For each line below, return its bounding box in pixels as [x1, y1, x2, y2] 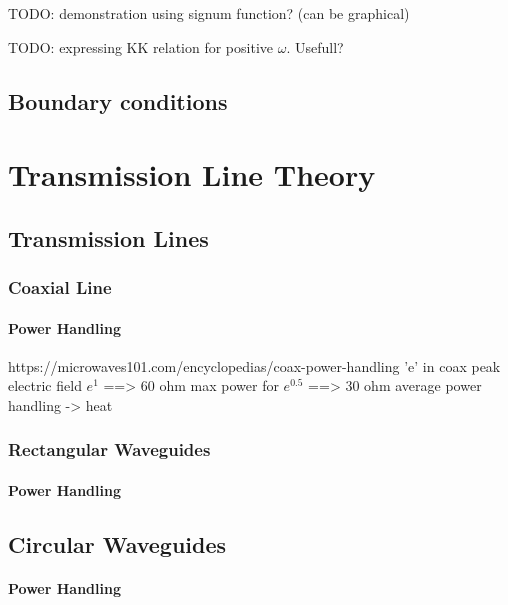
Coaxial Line [8, 275, 112, 300]
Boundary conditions [8, 85, 228, 116]
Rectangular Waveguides [8, 437, 211, 462]
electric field [8, 375, 82, 396]
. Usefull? [286, 36, 344, 57]
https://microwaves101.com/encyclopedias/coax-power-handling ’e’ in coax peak [8, 355, 501, 376]
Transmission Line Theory [8, 154, 376, 195]
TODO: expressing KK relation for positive [8, 36, 274, 57]
